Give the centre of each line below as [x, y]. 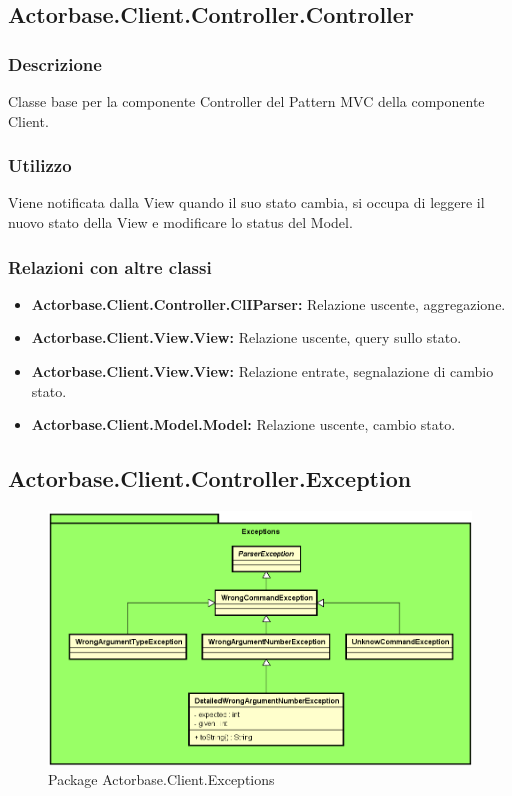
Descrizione [55, 63]
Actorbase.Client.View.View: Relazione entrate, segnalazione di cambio [262, 371]
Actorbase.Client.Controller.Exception [210, 478]
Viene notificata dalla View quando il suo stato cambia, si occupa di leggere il [246, 202]
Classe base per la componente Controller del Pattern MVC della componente [246, 101]
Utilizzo [40, 165]
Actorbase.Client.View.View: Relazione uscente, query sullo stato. [246, 337]
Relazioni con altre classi [110, 266]
